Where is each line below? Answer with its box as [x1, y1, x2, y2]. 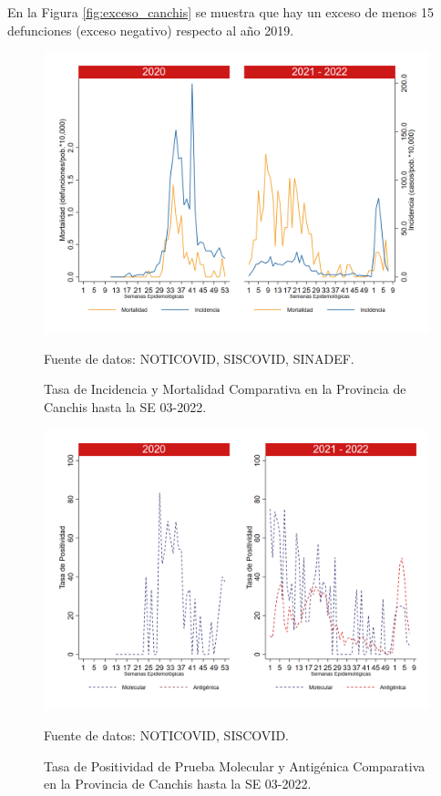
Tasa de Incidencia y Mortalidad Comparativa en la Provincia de [44, 379, 406, 398]
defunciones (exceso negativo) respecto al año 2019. [7, 20, 294, 39]
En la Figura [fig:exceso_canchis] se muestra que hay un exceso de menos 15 [7, 3, 434, 21]
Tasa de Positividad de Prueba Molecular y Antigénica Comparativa [44, 756, 426, 775]
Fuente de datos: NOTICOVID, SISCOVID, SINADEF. [44, 348, 354, 367]
